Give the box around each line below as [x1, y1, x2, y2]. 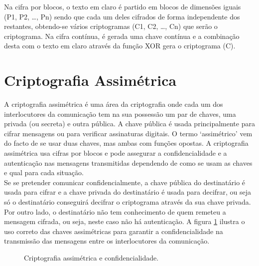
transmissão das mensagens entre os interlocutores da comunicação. [4, 236, 210, 246]
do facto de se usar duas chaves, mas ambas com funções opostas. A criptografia [4, 138, 249, 148]
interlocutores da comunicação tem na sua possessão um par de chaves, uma [4, 108, 236, 119]
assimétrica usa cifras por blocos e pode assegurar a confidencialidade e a [4, 148, 227, 158]
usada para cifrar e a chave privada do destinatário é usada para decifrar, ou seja [4, 187, 252, 197]
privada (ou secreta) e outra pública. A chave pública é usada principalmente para [4, 118, 255, 129]
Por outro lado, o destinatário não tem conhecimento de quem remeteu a [4, 206, 226, 217]
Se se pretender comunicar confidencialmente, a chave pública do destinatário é [4, 177, 246, 187]
